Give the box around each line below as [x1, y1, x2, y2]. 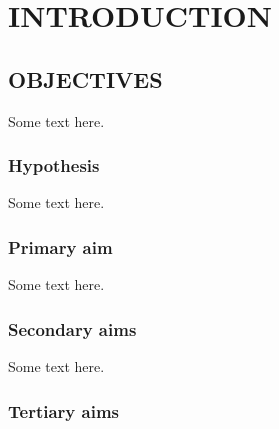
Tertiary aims [8, 398, 119, 423]
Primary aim [8, 234, 113, 259]
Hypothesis [8, 153, 100, 178]
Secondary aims [8, 316, 137, 341]
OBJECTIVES [8, 63, 163, 94]
